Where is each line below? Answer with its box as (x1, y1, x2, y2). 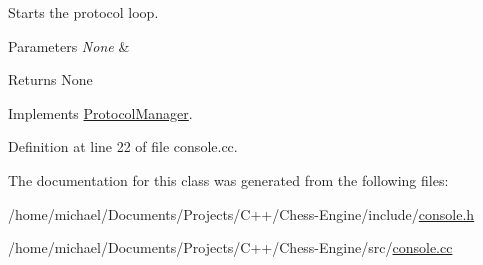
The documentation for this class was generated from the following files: (8, 169, 449, 190)
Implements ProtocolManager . (8, 102, 193, 123)
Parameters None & (8, 35, 130, 56)
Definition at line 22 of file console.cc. (8, 136, 238, 157)
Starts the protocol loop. (8, 2, 159, 22)
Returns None (8, 69, 93, 90)
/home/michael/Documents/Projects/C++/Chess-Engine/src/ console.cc (8, 237, 453, 258)
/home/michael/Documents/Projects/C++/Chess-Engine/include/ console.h (8, 203, 475, 224)
